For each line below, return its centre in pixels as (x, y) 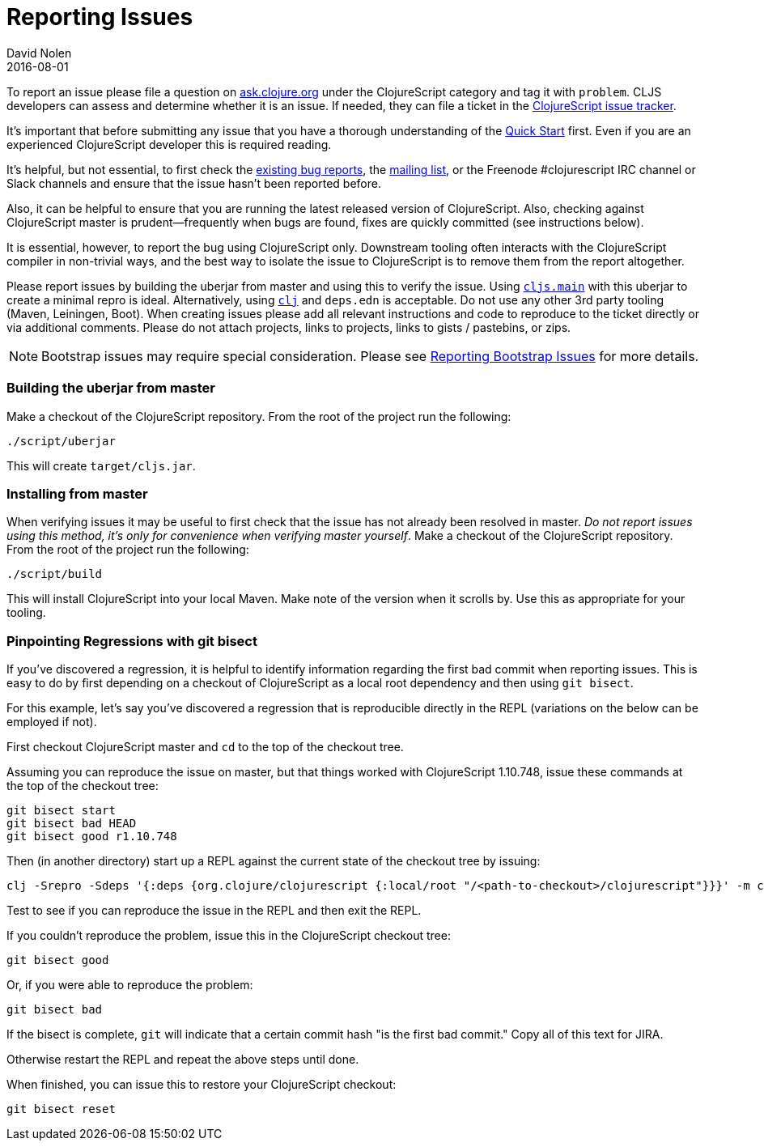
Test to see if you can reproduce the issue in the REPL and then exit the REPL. (214, 910)
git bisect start (61, 810)
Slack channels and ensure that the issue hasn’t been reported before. (194, 183)
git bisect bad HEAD (72, 823)
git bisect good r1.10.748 (92, 836)
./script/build (55, 574)
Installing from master (77, 493)
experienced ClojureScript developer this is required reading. (169, 144)
